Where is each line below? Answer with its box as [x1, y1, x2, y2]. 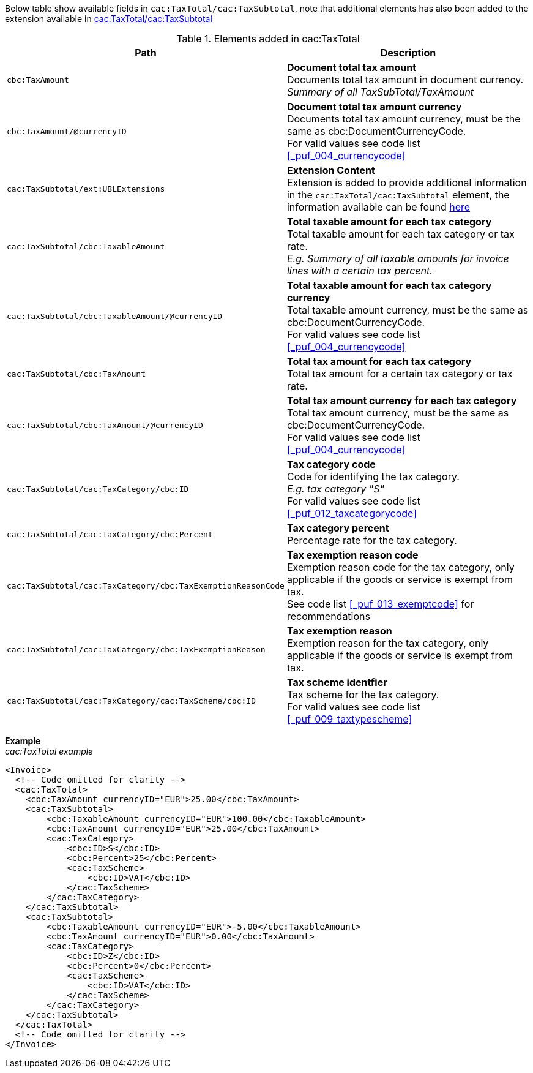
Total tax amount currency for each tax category [286, 394, 517, 407]
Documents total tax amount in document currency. [286, 73, 524, 86]
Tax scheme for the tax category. [286, 688, 439, 701]
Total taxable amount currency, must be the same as [286, 304, 529, 316]
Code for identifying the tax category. [286, 470, 460, 483]
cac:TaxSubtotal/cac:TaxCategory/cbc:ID [7, 484, 189, 494]
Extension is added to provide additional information [286, 176, 527, 189]
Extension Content [286, 164, 375, 176]
